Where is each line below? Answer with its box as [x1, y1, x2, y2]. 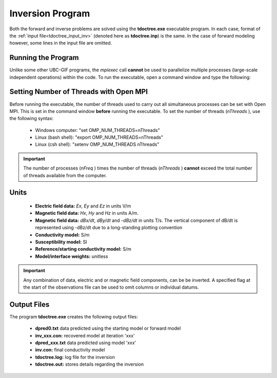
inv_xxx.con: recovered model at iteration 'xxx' [35, 332, 135, 338]
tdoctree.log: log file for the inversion [35, 354, 115, 360]
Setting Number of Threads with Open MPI [9, 87, 148, 96]
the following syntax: [9, 116, 54, 122]
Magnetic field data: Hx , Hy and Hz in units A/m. [35, 210, 138, 216]
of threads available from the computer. [23, 172, 107, 178]
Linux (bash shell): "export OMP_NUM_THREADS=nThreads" [35, 134, 164, 141]
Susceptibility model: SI [35, 239, 87, 245]
